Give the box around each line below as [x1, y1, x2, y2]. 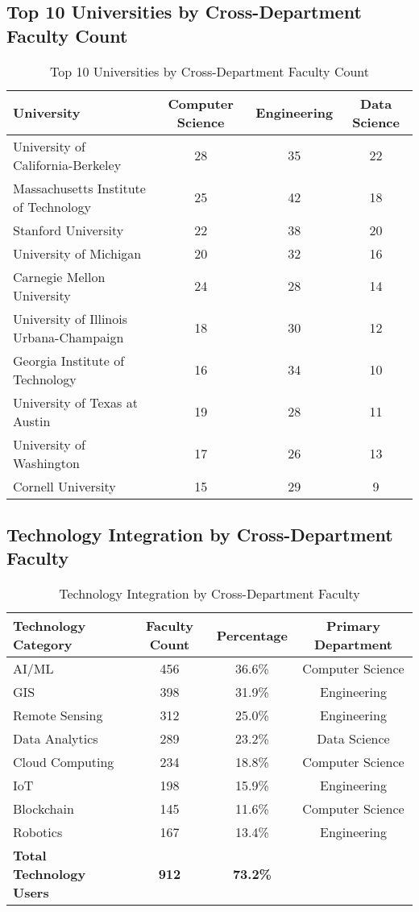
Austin [13, 411, 51, 430]
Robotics [13, 823, 63, 842]
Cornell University [13, 476, 116, 495]
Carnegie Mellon [13, 267, 106, 286]
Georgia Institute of [13, 350, 125, 370]
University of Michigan [13, 243, 142, 263]
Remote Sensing [13, 706, 103, 725]
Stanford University [13, 220, 124, 239]
